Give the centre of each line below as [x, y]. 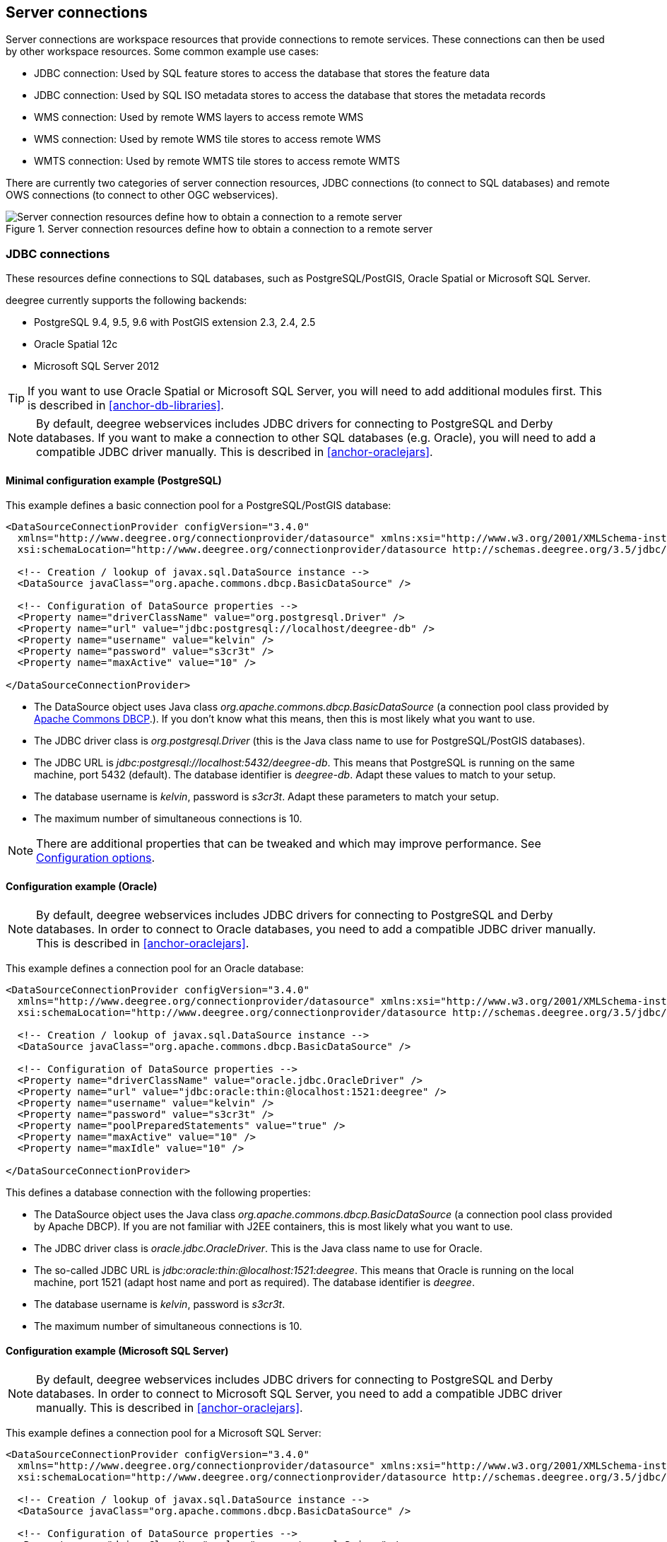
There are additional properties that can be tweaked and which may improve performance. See [289, 844]
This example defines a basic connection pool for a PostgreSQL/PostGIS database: [199, 506]
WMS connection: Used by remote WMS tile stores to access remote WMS [207, 139]
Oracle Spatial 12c [76, 344]
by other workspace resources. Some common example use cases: [163, 52]
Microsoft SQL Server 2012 [97, 366]
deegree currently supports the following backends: [126, 300]
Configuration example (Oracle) [82, 886]
